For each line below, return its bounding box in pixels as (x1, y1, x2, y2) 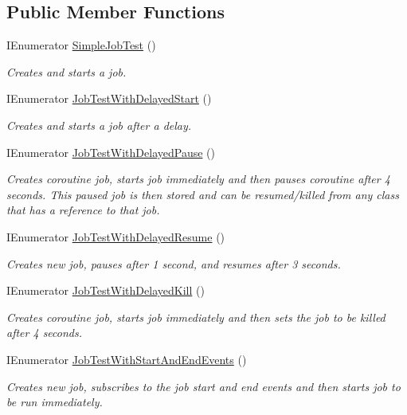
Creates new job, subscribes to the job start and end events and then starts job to (6, 378, 401, 394)
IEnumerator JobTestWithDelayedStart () (6, 90, 212, 107)
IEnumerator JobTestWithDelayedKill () (6, 282, 205, 299)
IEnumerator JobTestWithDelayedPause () (6, 143, 215, 160)
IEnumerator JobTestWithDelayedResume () (6, 228, 225, 245)
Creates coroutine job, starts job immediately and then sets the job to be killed (6, 308, 385, 325)
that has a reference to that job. (6, 202, 160, 218)
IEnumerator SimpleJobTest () (6, 37, 156, 53)
